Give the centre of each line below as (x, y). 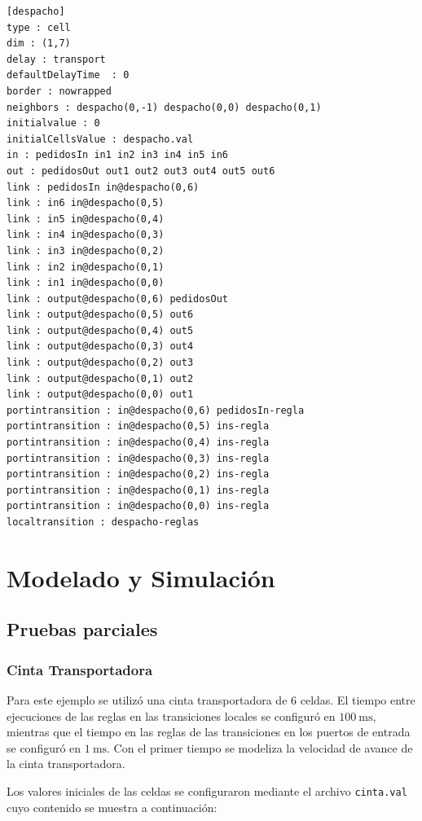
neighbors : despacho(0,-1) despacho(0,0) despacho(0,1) (164, 107)
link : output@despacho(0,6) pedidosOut (118, 299)
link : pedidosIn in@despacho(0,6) (103, 187)
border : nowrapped (59, 91)
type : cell (39, 27)
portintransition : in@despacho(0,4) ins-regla (138, 443)
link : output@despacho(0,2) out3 (100, 363)
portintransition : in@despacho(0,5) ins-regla (138, 426)
